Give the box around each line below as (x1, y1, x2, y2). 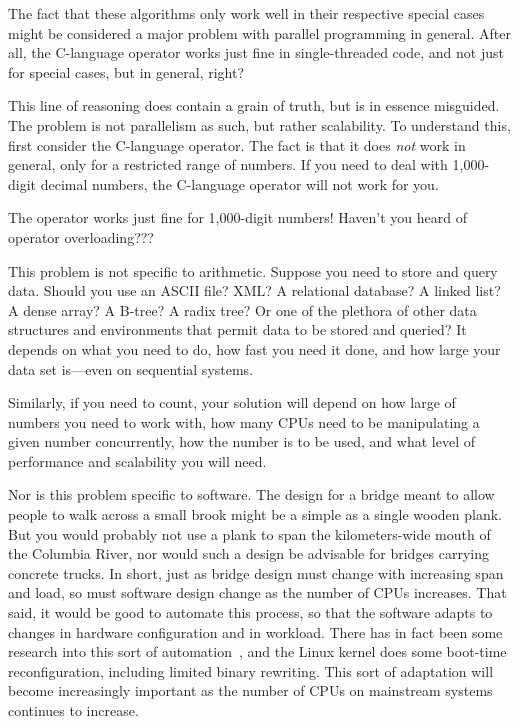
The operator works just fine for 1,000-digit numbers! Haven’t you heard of (8, 207, 467, 228)
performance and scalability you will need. (8, 450, 267, 471)
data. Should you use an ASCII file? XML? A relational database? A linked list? (8, 280, 501, 301)
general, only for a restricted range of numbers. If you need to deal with (8, 154, 448, 175)
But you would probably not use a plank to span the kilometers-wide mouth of (8, 523, 491, 544)
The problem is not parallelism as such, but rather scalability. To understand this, (8, 114, 511, 135)
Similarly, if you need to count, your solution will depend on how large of (8, 392, 456, 413)
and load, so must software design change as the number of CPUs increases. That (8, 582, 507, 603)
